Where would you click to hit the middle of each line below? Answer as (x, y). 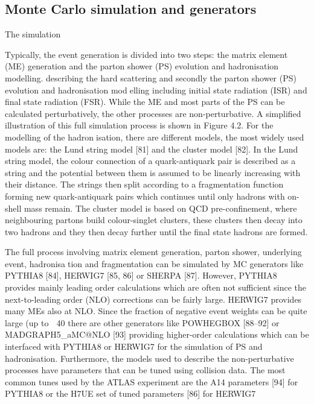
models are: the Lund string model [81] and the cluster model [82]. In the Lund (152, 149)
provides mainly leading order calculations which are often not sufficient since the (156, 287)
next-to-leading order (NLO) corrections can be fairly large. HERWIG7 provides (153, 299)
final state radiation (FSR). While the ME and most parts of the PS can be (145, 102)
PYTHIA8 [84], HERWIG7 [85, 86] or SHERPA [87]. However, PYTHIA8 (141, 275)
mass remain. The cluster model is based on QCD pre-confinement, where (160, 208)
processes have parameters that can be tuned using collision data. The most (145, 370)
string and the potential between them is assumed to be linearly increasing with (153, 172)
